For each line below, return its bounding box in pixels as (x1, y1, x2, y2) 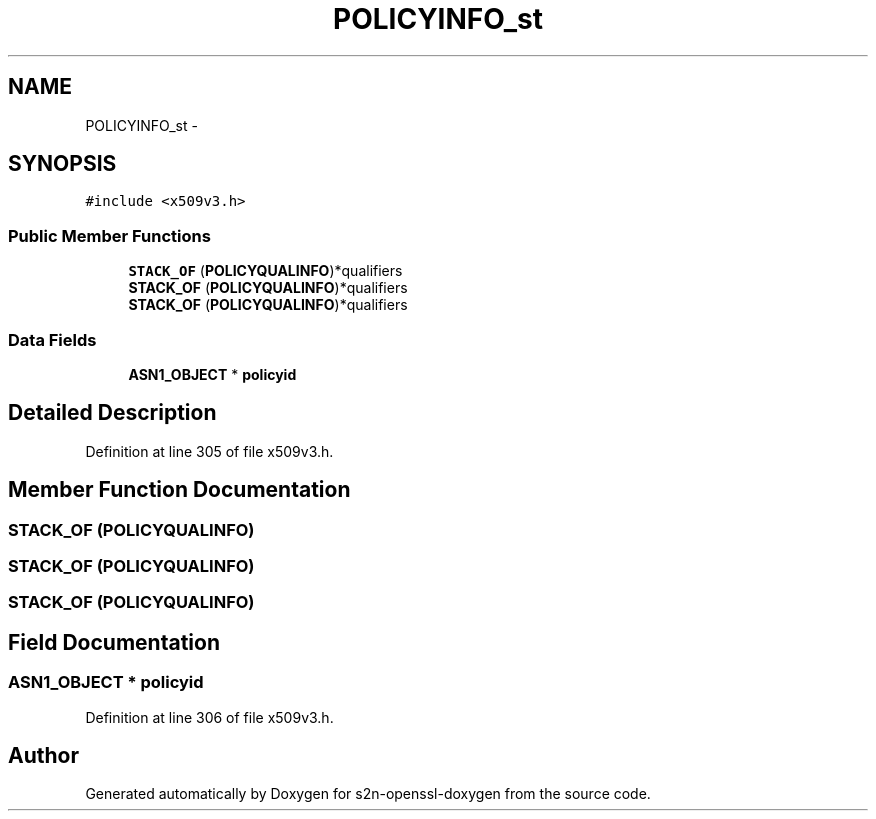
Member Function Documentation (8, 477, 351, 503)
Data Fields (8, 329, 97, 350)
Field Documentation (8, 629, 220, 655)
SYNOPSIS (8, 151, 117, 177)
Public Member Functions (8, 225, 211, 246)
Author (8, 743, 79, 769)
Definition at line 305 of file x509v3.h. (85, 442, 334, 460)
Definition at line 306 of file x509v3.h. (85, 708, 334, 726)
